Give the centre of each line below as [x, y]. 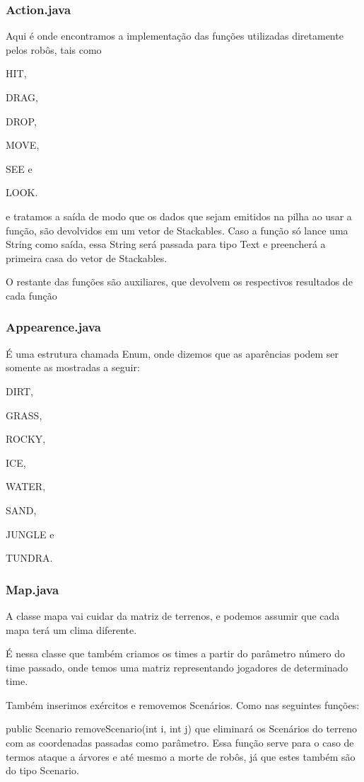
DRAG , [22, 97]
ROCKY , [26, 439]
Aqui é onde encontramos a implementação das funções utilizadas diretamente [175, 36]
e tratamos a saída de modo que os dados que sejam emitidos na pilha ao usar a [179, 216]
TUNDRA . [29, 558]
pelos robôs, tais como [54, 49]
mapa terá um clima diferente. [71, 629]
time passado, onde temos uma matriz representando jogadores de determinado [177, 667]
